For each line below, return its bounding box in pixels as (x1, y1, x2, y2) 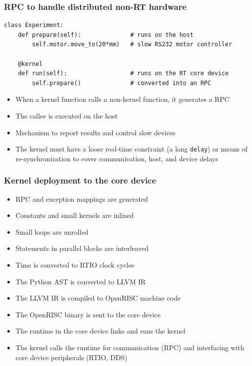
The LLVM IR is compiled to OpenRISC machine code (15, 293, 181, 303)
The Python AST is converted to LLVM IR (15, 276, 146, 286)
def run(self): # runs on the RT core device (18, 70, 229, 77)
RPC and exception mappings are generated (15, 193, 148, 204)
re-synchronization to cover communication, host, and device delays (15, 153, 218, 163)
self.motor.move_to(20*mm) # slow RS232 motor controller (32, 41, 232, 48)
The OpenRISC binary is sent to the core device (15, 309, 161, 319)
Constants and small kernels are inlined (15, 210, 134, 220)
